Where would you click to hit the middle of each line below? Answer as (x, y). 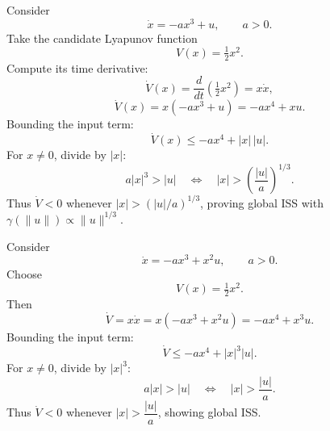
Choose (25, 274)
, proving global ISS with (262, 202)
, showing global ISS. (209, 412)
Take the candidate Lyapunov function (102, 38)
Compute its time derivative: (77, 67)
